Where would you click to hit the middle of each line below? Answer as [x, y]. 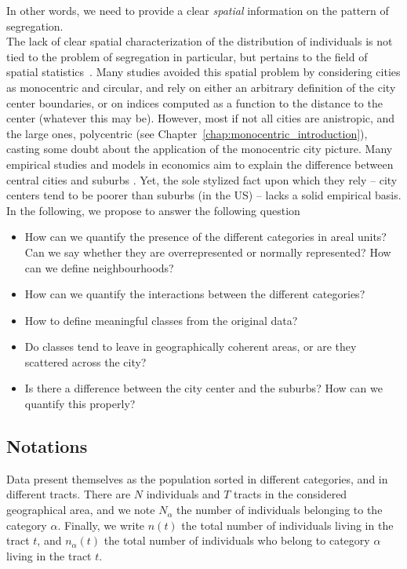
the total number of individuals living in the [287, 525]
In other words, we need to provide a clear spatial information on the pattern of [198, 10]
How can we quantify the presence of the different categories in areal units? [205, 237]
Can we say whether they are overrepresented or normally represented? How [208, 252]
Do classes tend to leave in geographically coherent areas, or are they [191, 347]
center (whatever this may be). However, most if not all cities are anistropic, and [201, 118]
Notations [47, 446]
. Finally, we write [101, 525]
